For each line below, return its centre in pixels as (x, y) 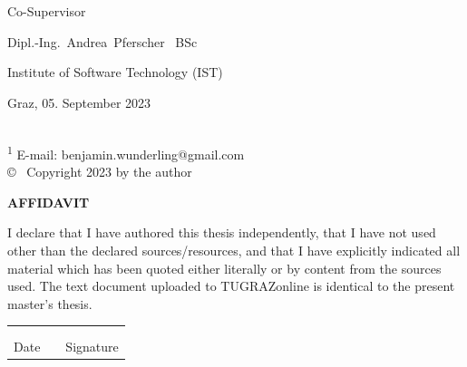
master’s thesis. (50, 303)
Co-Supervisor (47, 11)
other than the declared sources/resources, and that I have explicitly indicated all (234, 250)
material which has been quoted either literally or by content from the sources (224, 268)
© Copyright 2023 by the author (100, 172)
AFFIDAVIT (49, 202)
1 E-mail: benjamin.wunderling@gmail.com (126, 152)
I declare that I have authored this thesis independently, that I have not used (222, 232)
